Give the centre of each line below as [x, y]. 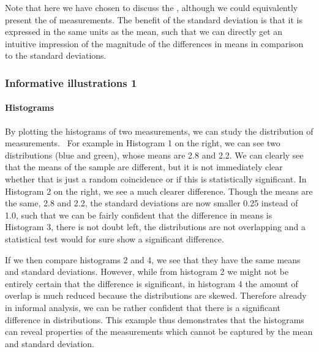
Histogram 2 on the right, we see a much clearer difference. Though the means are [159, 191]
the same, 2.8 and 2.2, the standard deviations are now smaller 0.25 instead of [152, 203]
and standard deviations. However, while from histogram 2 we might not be [147, 271]
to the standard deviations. [56, 55]
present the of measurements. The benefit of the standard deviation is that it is [154, 19]
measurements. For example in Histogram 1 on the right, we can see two [143, 143]
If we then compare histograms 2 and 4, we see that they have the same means [153, 259]
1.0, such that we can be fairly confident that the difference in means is [139, 215]
